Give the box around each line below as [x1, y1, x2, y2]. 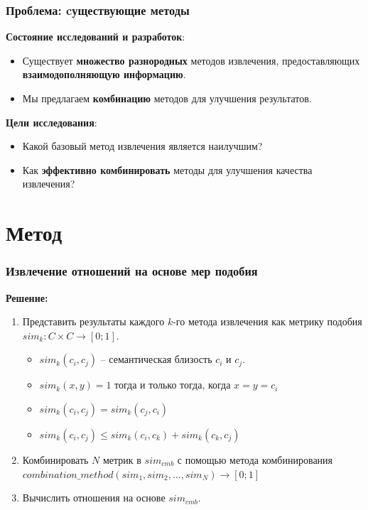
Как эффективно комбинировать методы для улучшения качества [22, 162, 313, 177]
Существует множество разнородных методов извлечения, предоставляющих [22, 53, 360, 67]
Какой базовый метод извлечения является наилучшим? [22, 139, 263, 153]
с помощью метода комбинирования [177, 452, 333, 467]
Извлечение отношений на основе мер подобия [6, 262, 258, 280]
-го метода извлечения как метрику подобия [173, 314, 362, 329]
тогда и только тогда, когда [114, 381, 231, 391]
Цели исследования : [6, 114, 97, 129]
